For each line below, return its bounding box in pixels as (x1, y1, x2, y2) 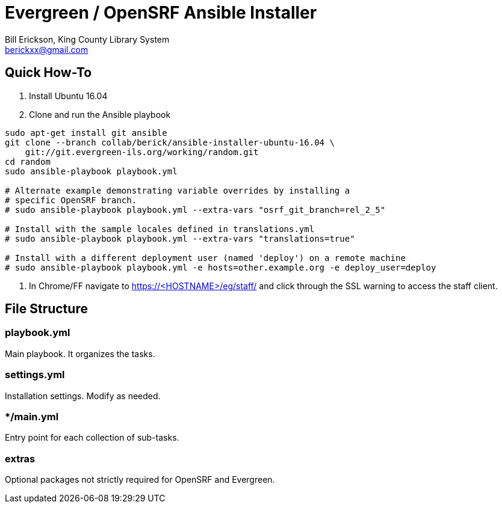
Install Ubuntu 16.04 (29, 90, 108, 101)
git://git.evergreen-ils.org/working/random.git (25, 147, 259, 157)
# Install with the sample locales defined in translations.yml (5, 224, 315, 234)
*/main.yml (5, 410, 59, 423)
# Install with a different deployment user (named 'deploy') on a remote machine (5, 252, 406, 263)
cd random (5, 156, 51, 167)
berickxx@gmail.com (5, 44, 88, 55)
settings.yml (5, 369, 65, 381)
